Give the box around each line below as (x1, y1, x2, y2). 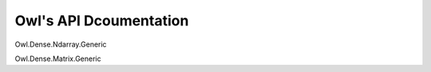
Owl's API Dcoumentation (14, 12, 189, 29)
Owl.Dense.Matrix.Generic (14, 54, 101, 63)
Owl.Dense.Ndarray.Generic (14, 40, 107, 49)
